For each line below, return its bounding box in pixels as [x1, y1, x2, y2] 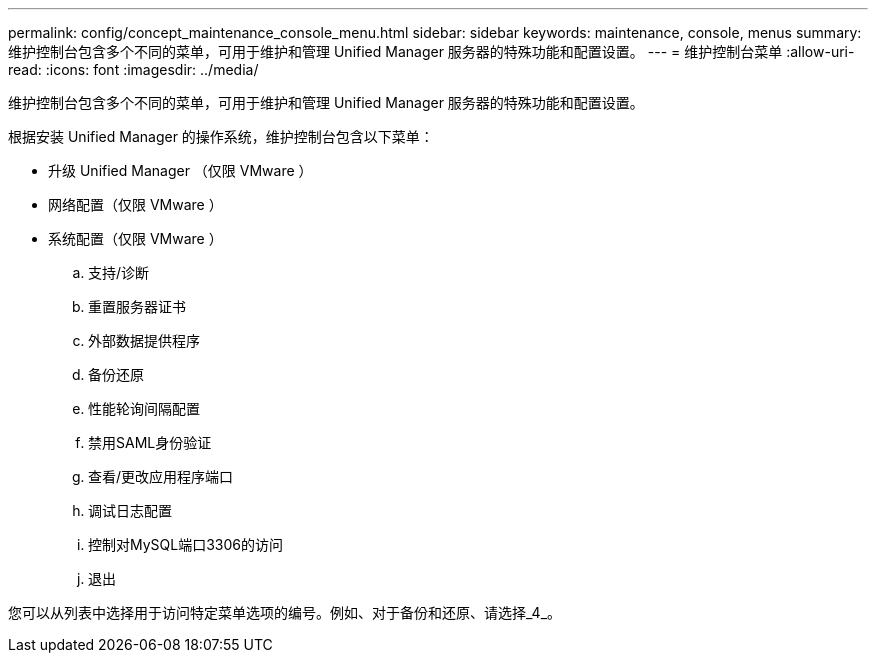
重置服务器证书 [88, 298, 186, 315]
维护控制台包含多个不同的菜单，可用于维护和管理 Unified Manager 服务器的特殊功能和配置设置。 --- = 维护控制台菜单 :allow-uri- [8, 43, 855, 60]
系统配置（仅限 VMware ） [48, 230, 223, 247]
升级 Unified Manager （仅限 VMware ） [48, 162, 313, 179]
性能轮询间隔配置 [88, 400, 200, 417]
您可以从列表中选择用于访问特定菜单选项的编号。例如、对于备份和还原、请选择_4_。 [8, 604, 562, 621]
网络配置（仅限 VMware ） [48, 196, 223, 213]
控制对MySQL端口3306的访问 [88, 536, 283, 553]
